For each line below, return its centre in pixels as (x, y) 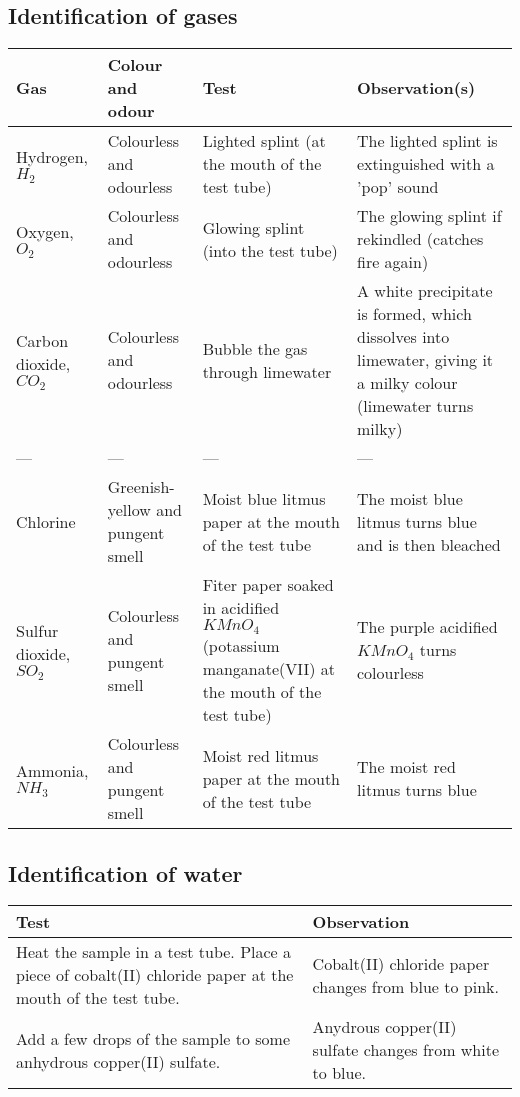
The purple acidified (427, 627)
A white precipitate (425, 291)
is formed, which (414, 314)
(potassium (241, 646)
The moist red (406, 767)
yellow (129, 510)
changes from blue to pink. (405, 986)
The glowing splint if (429, 216)
